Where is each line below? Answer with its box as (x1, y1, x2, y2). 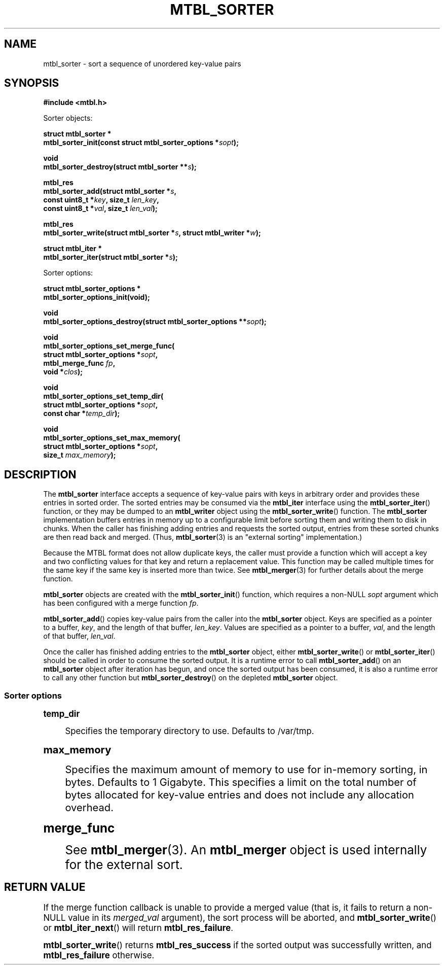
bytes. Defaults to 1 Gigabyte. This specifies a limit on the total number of (65, 776, 417, 789)
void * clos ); (43, 367, 83, 376)
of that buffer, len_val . (43, 632, 116, 641)
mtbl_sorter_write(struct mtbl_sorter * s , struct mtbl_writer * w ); (43, 228, 261, 237)
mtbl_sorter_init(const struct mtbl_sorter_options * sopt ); (43, 138, 239, 147)
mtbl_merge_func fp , (43, 359, 116, 368)
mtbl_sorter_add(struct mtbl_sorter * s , (43, 187, 177, 196)
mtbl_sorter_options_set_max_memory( (43, 433, 180, 442)
